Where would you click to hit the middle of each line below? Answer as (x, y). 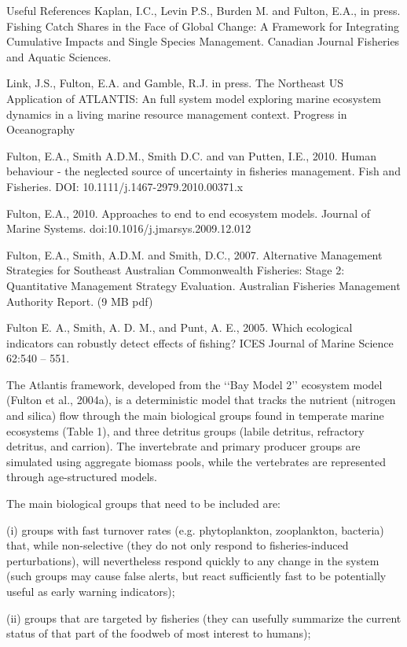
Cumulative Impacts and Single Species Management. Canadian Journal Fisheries (203, 41)
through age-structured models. (82, 477)
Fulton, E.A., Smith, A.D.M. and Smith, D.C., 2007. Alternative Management (194, 254)
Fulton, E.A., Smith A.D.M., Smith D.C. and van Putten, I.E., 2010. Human (192, 155)
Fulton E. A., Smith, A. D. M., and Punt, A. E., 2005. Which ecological (180, 327)
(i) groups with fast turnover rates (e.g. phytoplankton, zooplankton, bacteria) (195, 529)
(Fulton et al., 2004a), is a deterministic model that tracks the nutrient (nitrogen (201, 400)
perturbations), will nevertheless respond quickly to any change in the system (193, 560)
